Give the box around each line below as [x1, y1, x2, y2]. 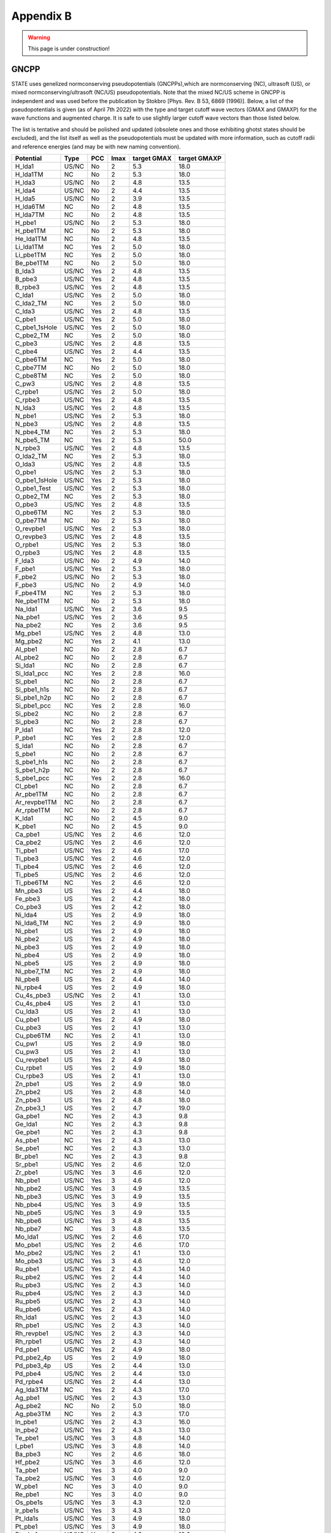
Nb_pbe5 [15, 1208, 42, 1217]
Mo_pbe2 [15, 1248, 43, 1257]
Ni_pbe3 [15, 942, 40, 951]
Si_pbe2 [15, 709, 39, 717]
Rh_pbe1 [15, 1321, 40, 1329]
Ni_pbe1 [15, 927, 38, 935]
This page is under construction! [28, 45, 110, 52]
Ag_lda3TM [15, 1385, 48, 1394]
